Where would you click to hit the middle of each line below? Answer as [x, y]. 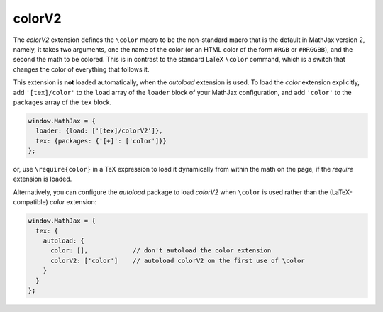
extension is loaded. [43, 179]
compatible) [31, 202]
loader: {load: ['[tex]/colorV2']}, [99, 131]
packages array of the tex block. [62, 102]
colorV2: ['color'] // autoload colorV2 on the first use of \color [178, 260]
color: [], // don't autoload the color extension [161, 251]
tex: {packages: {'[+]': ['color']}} [101, 141]
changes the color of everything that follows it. [81, 69]
